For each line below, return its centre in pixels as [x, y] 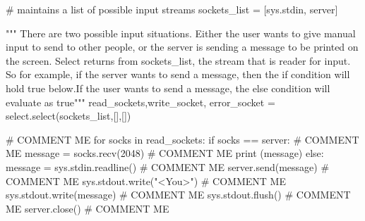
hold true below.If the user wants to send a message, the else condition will [168, 88]
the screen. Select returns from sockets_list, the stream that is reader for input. [178, 60]
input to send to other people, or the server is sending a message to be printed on [182, 47]
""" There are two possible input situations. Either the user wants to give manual [181, 33]
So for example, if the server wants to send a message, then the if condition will [178, 74]
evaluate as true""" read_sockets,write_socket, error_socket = [140, 102]
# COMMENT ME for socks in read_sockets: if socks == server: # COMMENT [182, 139]
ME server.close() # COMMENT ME [88, 208]
